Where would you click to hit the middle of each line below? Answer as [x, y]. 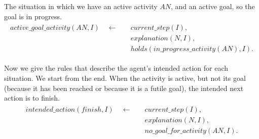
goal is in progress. [33, 16]
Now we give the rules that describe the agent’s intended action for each [116, 68]
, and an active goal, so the [213, 6]
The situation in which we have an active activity [81, 6]
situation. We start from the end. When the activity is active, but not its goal [125, 78]
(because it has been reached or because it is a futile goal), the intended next [124, 88]
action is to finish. [32, 98]
